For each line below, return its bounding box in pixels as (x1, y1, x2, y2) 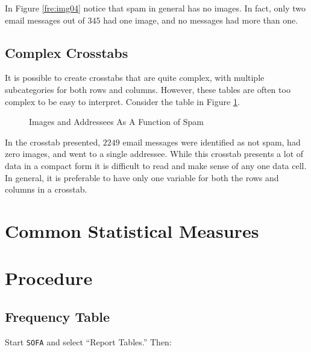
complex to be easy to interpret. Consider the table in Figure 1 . (5, 95, 240, 107)
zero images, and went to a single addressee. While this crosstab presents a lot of (5, 147, 304, 160)
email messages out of (5, 13, 85, 26)
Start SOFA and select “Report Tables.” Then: (5, 335, 172, 348)
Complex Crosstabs (5, 43, 128, 62)
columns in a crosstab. (5, 183, 87, 196)
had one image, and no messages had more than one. (103, 13, 298, 26)
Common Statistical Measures (5, 218, 259, 243)
